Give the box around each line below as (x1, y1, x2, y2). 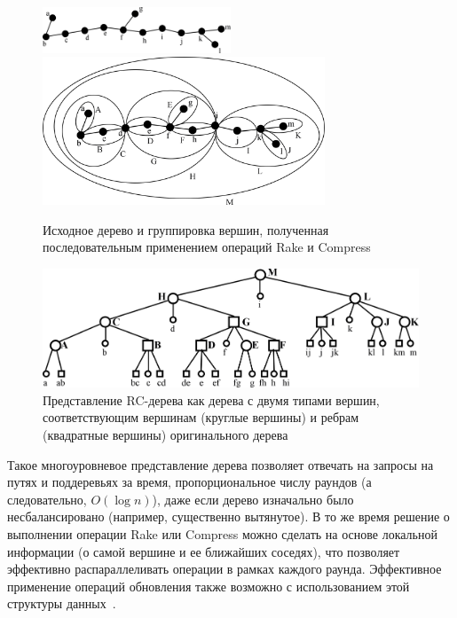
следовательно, (7, 489, 87, 508)
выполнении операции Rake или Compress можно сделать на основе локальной (7, 525, 437, 544)
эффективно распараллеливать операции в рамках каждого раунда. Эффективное (7, 559, 442, 578)
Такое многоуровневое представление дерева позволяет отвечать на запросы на (7, 455, 434, 473)
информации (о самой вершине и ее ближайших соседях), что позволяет (7, 542, 400, 560)
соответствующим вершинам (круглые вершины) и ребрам (43, 408, 359, 426)
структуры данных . (7, 594, 116, 613)
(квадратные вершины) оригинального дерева (43, 426, 288, 444)
